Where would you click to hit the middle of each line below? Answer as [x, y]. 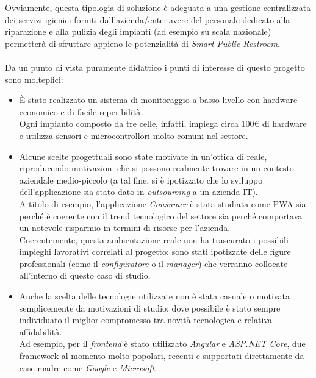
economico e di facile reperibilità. [81, 111]
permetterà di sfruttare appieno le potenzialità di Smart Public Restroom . [142, 43]
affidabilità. [41, 331]
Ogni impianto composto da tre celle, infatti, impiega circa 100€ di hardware [163, 123]
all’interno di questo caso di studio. [85, 275]
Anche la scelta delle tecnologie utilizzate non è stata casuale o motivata [154, 296]
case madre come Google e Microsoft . [88, 367]
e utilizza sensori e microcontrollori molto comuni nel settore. [134, 135]
